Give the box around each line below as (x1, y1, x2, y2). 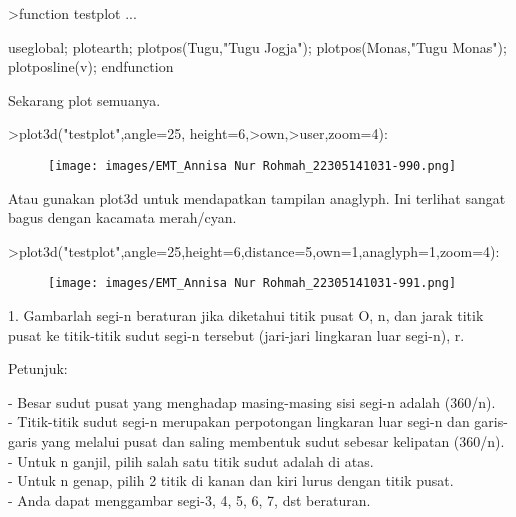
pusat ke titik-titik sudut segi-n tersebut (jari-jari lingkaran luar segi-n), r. (8, 324, 465, 345)
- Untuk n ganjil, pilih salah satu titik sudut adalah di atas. (8, 450, 374, 471)
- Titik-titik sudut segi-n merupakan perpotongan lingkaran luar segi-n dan (8, 411, 470, 432)
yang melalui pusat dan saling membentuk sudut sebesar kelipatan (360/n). (41, 431, 505, 452)
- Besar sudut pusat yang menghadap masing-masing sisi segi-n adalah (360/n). (8, 391, 496, 412)
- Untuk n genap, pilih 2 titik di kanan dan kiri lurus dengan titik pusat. (8, 470, 454, 491)
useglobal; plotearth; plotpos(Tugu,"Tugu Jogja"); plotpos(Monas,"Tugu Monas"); (8, 36, 507, 57)
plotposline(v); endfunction (8, 56, 174, 77)
